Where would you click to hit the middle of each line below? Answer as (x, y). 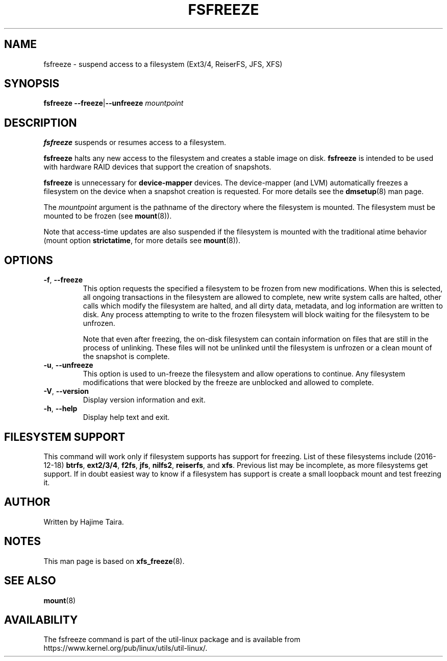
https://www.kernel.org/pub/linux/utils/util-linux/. (126, 648)
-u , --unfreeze (68, 365)
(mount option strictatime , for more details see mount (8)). (142, 241)
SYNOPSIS (32, 84)
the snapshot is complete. (126, 357)
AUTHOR (27, 502)
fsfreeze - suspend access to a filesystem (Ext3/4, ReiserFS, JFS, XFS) (163, 64)
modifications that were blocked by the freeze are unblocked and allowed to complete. (228, 383)
